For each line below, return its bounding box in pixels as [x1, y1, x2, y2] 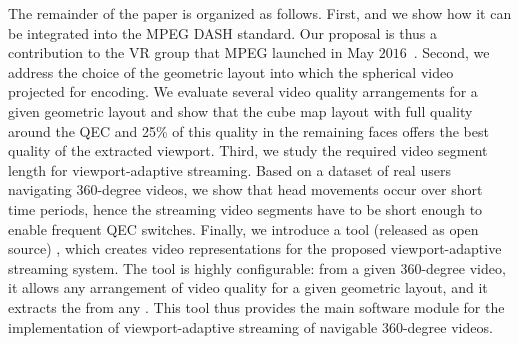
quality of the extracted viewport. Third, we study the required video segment [8, 140, 488, 161]
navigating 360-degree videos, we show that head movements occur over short [8, 179, 483, 200]
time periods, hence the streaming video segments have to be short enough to [8, 198, 483, 219]
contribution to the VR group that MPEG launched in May [8, 42, 375, 63]
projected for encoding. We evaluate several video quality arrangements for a [8, 81, 478, 102]
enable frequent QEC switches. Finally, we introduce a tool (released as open [8, 218, 479, 239]
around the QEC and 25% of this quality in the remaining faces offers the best [8, 120, 489, 141]
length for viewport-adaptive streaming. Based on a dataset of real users [8, 159, 451, 180]
